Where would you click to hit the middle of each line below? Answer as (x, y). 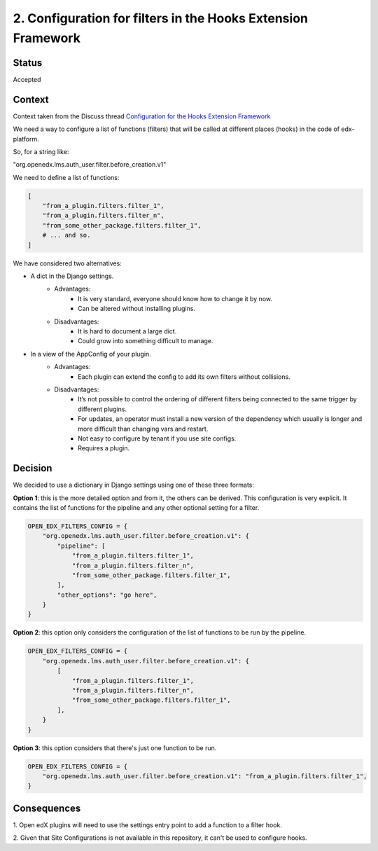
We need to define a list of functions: (66, 177)
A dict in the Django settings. (72, 276)
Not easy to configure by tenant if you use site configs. (157, 438)
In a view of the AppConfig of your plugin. (91, 354)
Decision (33, 468)
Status (28, 63)
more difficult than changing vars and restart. (143, 429)
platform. (26, 139)
